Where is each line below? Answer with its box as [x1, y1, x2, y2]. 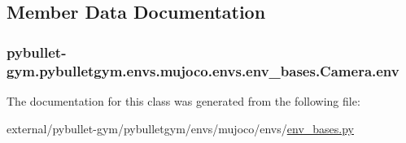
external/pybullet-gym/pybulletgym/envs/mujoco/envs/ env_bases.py [7, 119, 354, 136]
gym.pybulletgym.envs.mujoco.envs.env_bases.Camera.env [7, 60, 399, 80]
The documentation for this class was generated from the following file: [7, 92, 360, 109]
